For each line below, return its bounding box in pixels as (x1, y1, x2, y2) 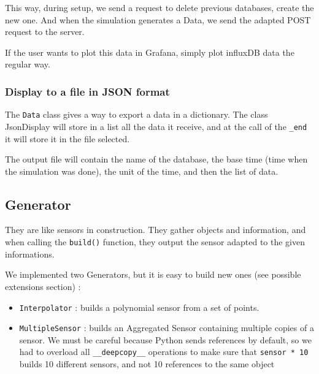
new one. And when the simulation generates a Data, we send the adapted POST (5, 13, 311, 26)
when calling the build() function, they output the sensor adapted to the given (5, 235, 306, 248)
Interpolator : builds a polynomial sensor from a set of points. (19, 300, 259, 313)
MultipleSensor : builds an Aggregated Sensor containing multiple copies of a (19, 321, 314, 334)
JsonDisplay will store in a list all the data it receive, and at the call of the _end (5, 120, 307, 132)
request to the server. (5, 25, 85, 38)
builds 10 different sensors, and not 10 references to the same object (19, 357, 275, 370)
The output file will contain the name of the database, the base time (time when (5, 153, 308, 166)
